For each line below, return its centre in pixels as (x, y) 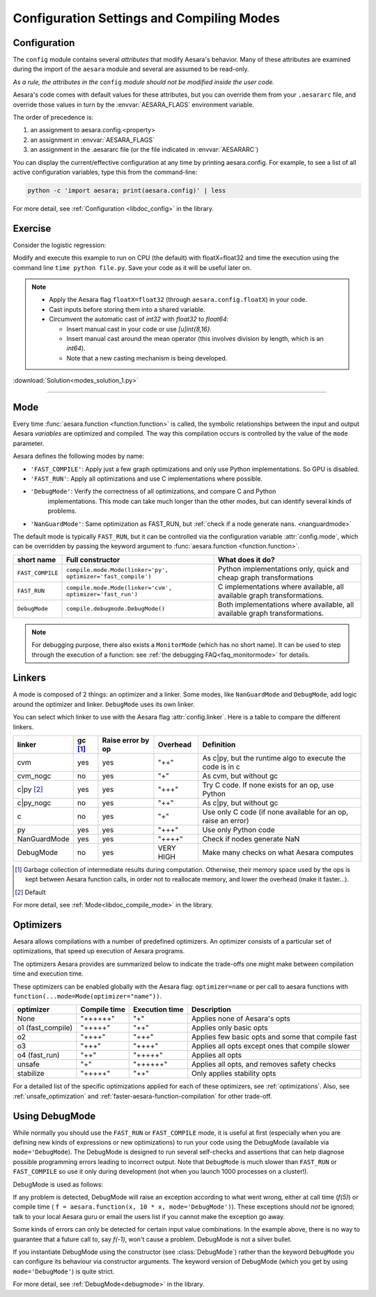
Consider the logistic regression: (60, 245)
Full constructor (93, 559)
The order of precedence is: (53, 118)
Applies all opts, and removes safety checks (264, 1065)
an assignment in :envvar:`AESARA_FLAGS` (92, 140)
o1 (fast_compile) (45, 1028)
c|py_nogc (34, 802)
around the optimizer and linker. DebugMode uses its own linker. (104, 704)
